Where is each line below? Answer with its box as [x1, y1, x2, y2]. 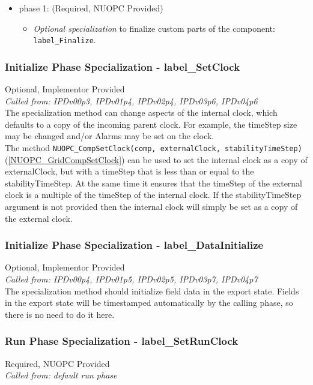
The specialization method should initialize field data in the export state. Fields [5, 284, 299, 297]
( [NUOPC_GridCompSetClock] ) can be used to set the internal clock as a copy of [5, 153, 308, 166]
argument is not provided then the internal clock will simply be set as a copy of [5, 200, 298, 213]
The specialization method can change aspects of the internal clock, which [5, 106, 278, 119]
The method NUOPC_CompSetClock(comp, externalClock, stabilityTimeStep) [5, 142, 302, 154]
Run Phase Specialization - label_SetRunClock [5, 333, 239, 348]
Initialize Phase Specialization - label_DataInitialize [5, 237, 264, 252]
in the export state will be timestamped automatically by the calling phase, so [5, 296, 293, 309]
